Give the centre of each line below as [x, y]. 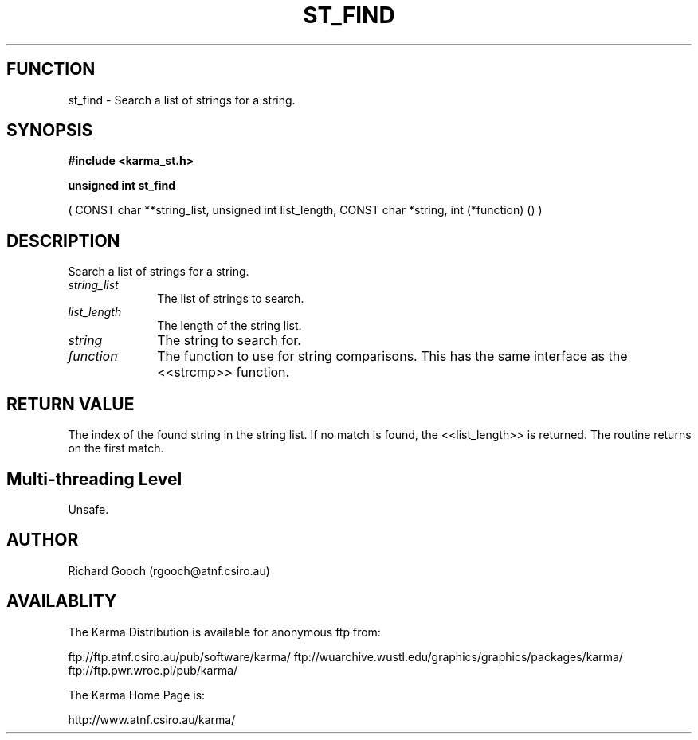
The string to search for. [229, 341]
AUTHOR [43, 540]
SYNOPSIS [50, 131]
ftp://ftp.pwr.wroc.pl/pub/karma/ [153, 670]
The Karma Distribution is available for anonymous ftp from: [224, 632]
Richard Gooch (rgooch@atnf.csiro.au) [169, 570]
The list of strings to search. [231, 299]
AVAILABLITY [62, 601]
